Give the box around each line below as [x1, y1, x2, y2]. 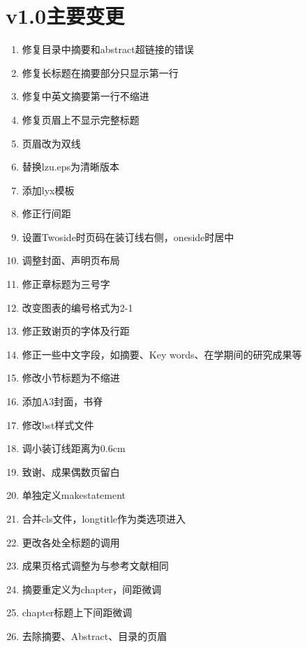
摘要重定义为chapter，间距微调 [22, 581, 162, 596]
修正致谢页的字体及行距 [22, 323, 130, 338]
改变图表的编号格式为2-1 [22, 300, 133, 314]
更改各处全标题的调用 [22, 535, 120, 549]
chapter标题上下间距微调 [22, 605, 133, 620]
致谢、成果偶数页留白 [22, 464, 120, 479]
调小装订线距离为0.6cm [22, 441, 126, 456]
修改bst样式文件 [22, 417, 94, 432]
